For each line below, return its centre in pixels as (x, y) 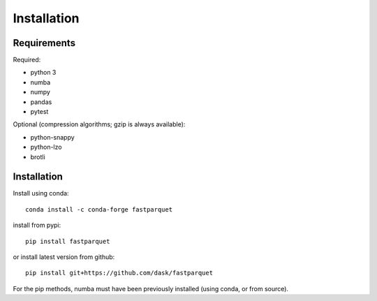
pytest (39, 112)
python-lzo (46, 147)
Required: (27, 60)
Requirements (44, 43)
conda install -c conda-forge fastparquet (99, 209)
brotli (38, 156)
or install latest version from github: (64, 257)
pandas (41, 102)
